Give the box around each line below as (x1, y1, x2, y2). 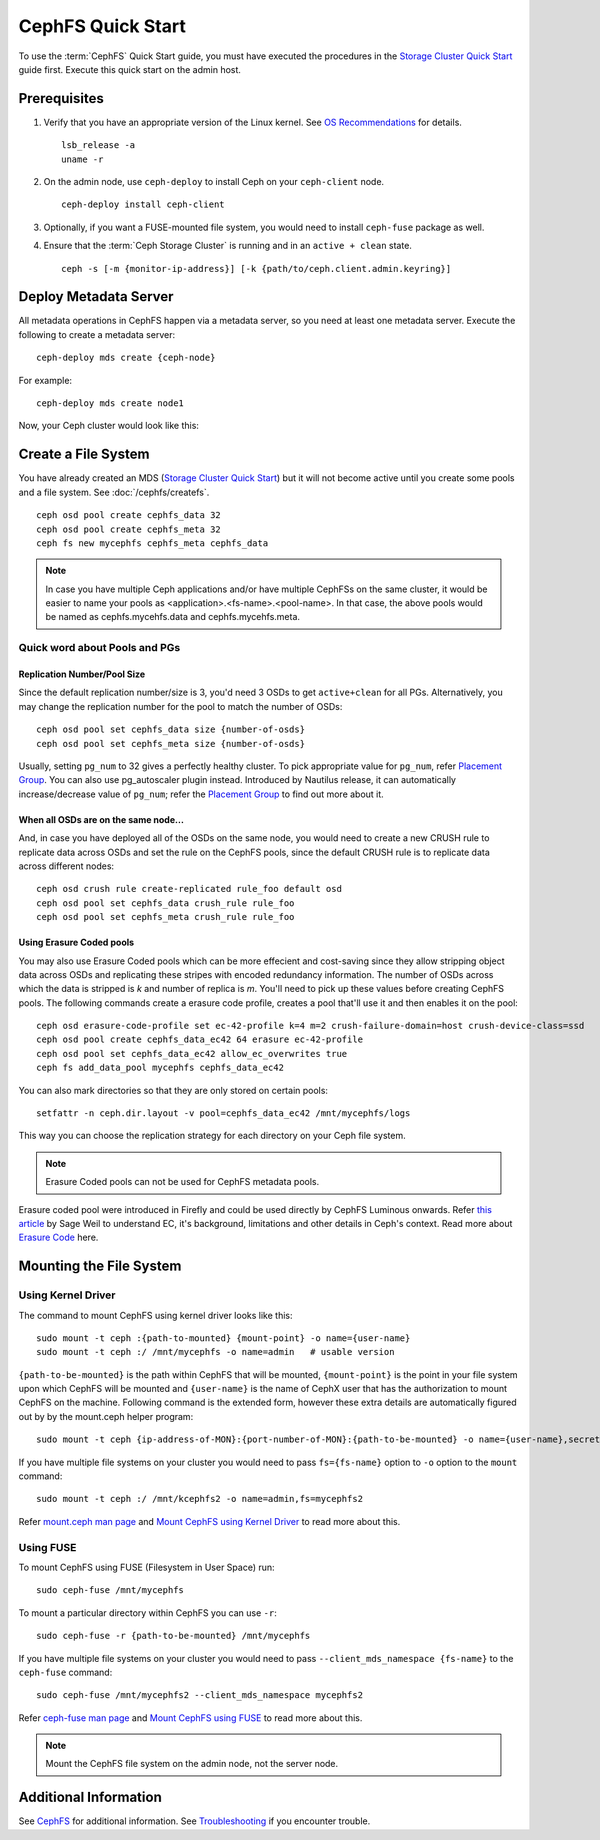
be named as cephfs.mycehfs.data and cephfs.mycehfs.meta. (45, 611, 300, 623)
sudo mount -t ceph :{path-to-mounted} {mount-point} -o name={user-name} (36, 1332, 411, 1344)
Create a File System (18, 446, 150, 463)
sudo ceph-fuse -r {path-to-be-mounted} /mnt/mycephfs (36, 1630, 311, 1642)
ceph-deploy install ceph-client (61, 199, 225, 210)
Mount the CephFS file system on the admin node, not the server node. (45, 1758, 339, 1770)
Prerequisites (18, 90, 104, 107)
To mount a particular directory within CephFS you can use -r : (18, 1606, 277, 1619)
